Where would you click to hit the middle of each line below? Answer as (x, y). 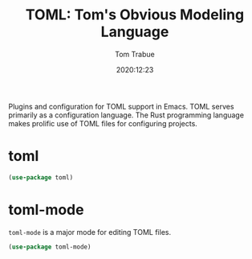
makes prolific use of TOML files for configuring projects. (103, 123)
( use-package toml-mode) (50, 247)
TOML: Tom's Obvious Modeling (135, 15)
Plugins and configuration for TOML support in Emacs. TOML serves (121, 106)
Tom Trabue (135, 54)
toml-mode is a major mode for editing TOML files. (89, 232)
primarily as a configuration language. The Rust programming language (126, 115)
